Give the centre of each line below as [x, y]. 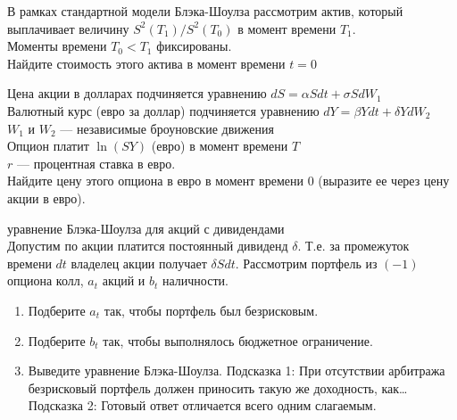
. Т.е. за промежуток [353, 246]
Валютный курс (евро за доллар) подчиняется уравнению [163, 110]
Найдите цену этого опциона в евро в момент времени [155, 181]
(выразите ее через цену [384, 181]
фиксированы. [194, 46]
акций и [124, 280]
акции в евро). [46, 198]
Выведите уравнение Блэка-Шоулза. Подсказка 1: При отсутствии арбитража [237, 371]
